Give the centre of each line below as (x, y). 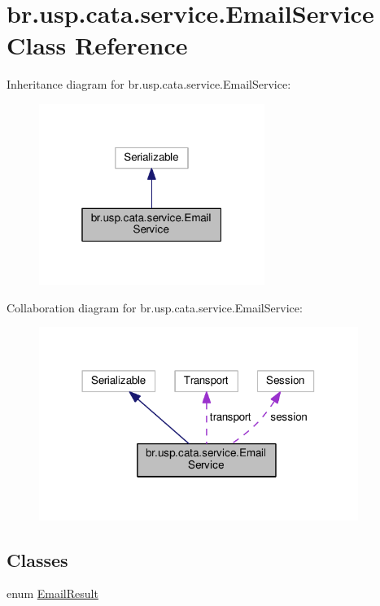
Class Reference (97, 45)
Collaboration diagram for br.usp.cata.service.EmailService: (155, 307)
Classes (37, 559)
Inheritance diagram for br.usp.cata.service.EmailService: (149, 84)
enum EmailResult (52, 593)
